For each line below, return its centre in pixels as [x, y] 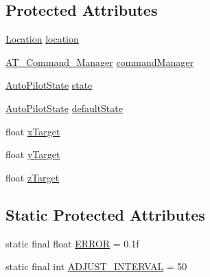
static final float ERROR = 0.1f [72, 243]
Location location [42, 39]
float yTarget [33, 154]
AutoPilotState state [49, 85]
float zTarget [33, 177]
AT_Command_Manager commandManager [100, 62]
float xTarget [33, 131]
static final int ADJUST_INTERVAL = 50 [96, 266]
